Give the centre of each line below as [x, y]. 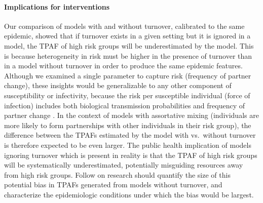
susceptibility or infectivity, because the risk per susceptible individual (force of [127, 95]
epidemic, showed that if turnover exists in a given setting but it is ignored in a [127, 36]
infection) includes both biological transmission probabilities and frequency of [125, 105]
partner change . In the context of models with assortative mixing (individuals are [131, 115]
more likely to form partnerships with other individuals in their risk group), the [128, 125]
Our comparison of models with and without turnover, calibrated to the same [124, 26]
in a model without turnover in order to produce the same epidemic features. [123, 66]
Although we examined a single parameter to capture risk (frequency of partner [128, 75]
